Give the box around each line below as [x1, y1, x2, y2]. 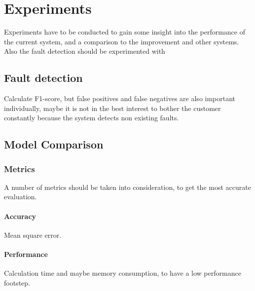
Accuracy [4, 211, 36, 221]
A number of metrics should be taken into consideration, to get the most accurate [4, 182, 251, 192]
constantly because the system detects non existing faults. [4, 112, 179, 123]
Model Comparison [4, 137, 104, 152]
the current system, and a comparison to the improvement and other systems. [4, 36, 239, 46]
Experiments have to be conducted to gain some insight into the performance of [4, 27, 245, 37]
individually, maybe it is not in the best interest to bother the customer [4, 103, 221, 113]
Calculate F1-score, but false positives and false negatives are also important [4, 93, 236, 104]
